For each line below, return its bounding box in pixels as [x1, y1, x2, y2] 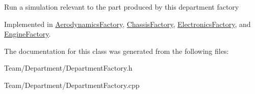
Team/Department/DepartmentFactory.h [4, 62, 133, 73]
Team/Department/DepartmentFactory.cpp [4, 79, 140, 90]
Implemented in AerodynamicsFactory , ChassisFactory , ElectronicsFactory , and [4, 18, 251, 29]
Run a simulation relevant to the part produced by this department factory [4, 2, 239, 12]
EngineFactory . [4, 28, 51, 39]
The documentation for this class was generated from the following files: [4, 45, 229, 56]
